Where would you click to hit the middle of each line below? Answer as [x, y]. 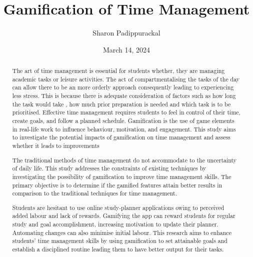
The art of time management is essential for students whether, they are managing [118, 71]
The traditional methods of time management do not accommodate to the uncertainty [124, 160]
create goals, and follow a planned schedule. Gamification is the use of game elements [123, 121]
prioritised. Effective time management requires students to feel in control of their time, [126, 112]
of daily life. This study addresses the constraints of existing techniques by [109, 168]
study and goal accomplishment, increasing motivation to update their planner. [115, 224]
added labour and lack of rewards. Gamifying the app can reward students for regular [124, 216]
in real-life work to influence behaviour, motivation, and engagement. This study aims [124, 129]
